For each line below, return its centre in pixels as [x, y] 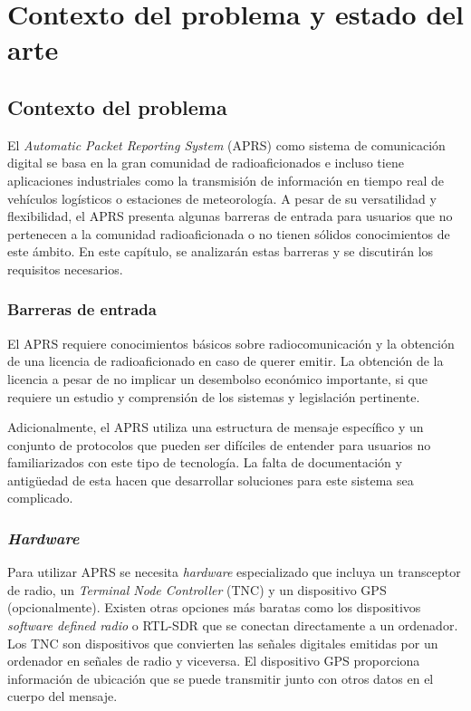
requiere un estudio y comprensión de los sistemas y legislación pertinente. [214, 396]
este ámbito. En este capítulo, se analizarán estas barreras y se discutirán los [221, 251]
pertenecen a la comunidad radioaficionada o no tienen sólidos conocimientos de [229, 233]
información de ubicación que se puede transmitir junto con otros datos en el [221, 678]
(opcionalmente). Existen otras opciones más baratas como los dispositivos [214, 607]
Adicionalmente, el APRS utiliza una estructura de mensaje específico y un [216, 427]
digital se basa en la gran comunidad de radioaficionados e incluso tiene [206, 163]
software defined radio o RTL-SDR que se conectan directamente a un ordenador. [233, 625]
